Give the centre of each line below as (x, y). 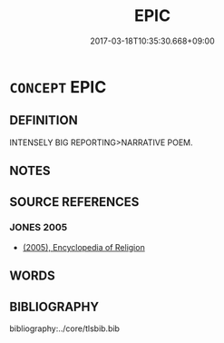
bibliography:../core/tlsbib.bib (65, 328)
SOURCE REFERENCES (74, 202)
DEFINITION (44, 120)
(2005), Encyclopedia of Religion (83, 247)
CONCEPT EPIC (58, 87)
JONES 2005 (39, 228)
